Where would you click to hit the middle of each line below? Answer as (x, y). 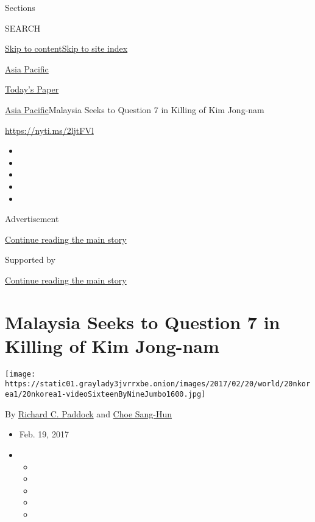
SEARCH (23, 28)
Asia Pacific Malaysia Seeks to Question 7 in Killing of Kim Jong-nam (135, 109)
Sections (20, 7)
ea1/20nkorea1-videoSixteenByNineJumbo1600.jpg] (105, 395)
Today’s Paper (32, 89)
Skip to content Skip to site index (66, 48)
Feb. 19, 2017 (44, 434)
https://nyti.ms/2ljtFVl (49, 130)
